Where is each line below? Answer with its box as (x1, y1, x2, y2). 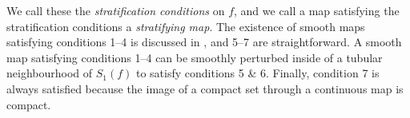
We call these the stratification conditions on (6, 2, 225, 18)
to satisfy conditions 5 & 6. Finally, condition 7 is (135, 65, 380, 81)
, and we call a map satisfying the (234, 2, 400, 18)
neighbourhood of (6, 65, 93, 81)
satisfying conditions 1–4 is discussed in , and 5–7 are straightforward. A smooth (6, 33, 402, 50)
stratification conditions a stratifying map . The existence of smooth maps (6, 18, 365, 34)
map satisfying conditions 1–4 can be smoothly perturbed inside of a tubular (6, 49, 383, 65)
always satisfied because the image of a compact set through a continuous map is (6, 80, 404, 96)
